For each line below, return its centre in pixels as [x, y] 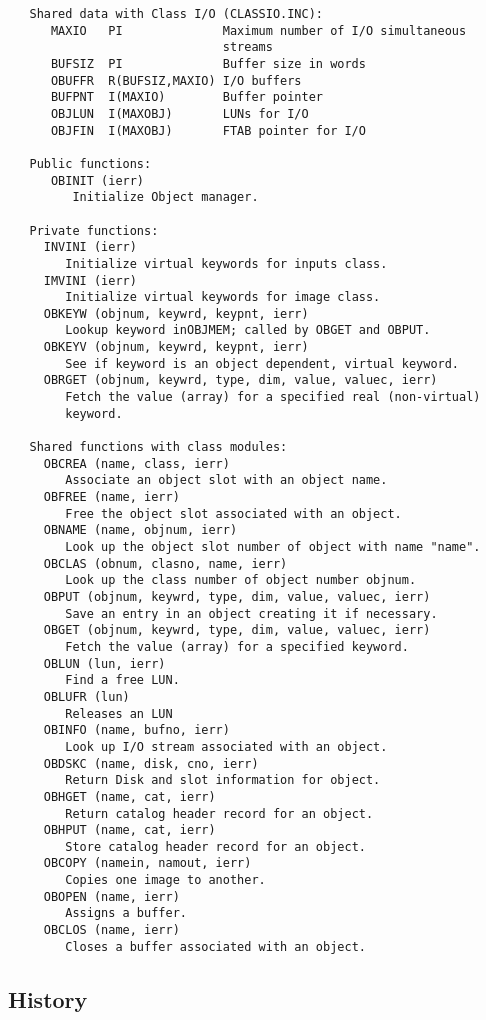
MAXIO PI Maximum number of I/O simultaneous [258, 30]
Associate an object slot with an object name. [226, 480]
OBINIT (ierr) [97, 180]
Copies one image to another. [165, 880]
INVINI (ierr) [90, 247]
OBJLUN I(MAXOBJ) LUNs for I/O [179, 113]
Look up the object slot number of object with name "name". [273, 547]
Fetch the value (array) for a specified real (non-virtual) [273, 397]
